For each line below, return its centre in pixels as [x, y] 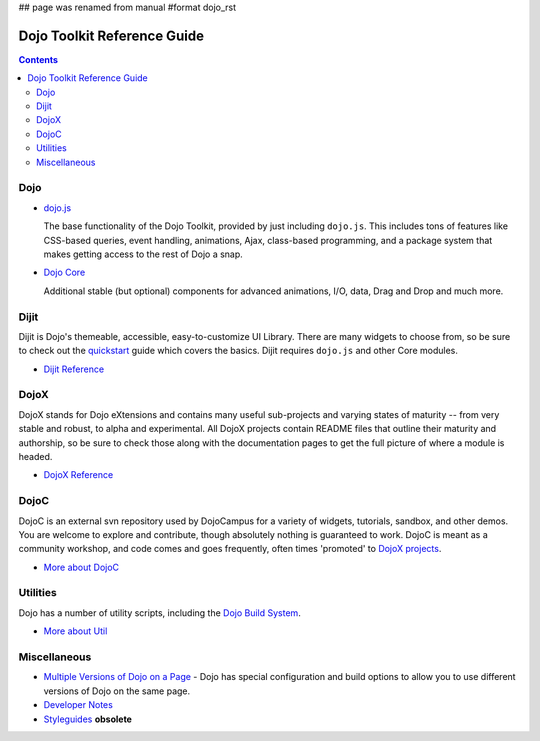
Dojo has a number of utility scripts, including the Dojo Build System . [160, 612]
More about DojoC [81, 567]
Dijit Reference [74, 369]
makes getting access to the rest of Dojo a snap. [143, 254]
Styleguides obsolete [87, 719]
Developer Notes [78, 705]
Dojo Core [64, 272]
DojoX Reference [78, 475]
